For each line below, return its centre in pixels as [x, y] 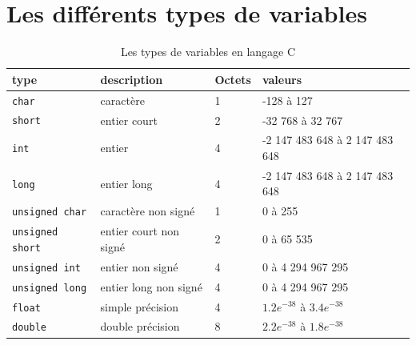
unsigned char [50, 213]
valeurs [282, 79]
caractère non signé [148, 211]
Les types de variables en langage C [208, 52]
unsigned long [50, 288]
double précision [140, 326]
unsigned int [46, 268]
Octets [233, 79]
